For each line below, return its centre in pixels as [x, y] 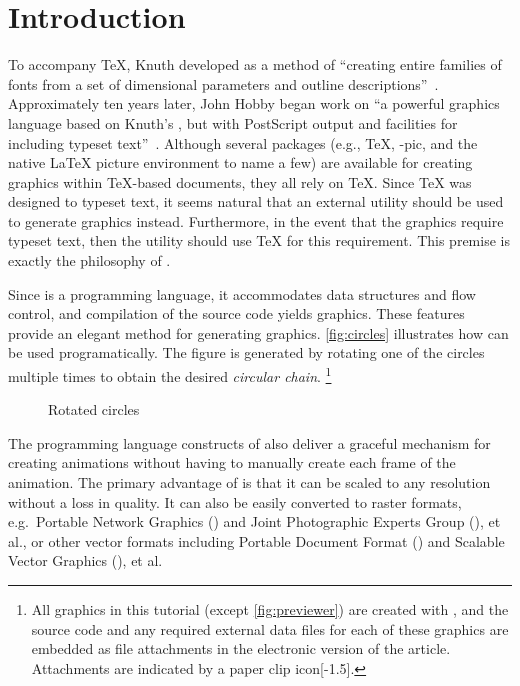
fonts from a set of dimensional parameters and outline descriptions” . [223, 83]
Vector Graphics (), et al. [85, 560]
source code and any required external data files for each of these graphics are [270, 628]
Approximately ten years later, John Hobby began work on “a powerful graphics [254, 103]
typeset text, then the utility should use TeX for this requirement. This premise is [259, 240]
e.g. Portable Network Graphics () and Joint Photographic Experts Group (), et [254, 521]
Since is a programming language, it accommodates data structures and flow [242, 293]
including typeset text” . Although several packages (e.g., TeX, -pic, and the [243, 142]
